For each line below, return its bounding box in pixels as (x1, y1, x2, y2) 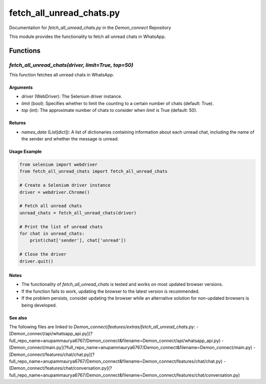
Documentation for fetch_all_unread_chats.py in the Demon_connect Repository (9, 25, 171, 31)
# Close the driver (19, 251, 66, 257)
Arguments (9, 84, 33, 91)
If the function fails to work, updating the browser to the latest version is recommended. (21, 288, 200, 294)
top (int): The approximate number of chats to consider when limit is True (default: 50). (21, 107, 198, 113)
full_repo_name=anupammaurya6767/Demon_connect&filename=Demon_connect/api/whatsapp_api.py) (9, 338, 221, 344)
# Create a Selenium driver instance (19, 182, 111, 188)
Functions (9, 46, 41, 55)
